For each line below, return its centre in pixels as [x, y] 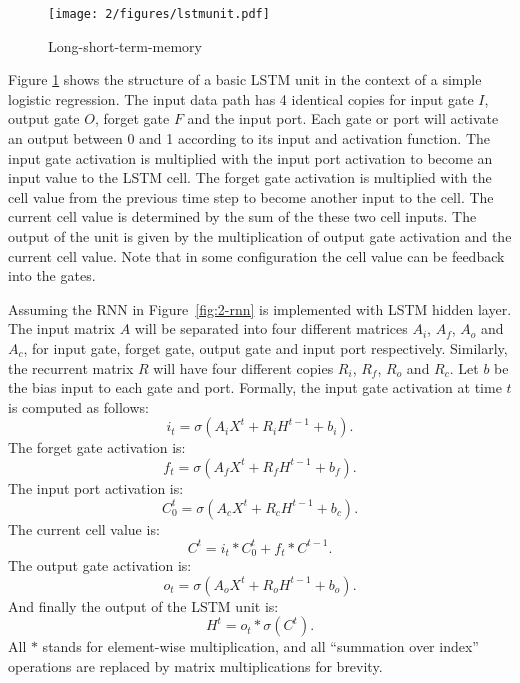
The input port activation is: [96, 487]
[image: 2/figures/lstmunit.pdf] [159, 14]
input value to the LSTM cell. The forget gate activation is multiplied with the [250, 177]
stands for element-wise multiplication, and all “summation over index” [260, 646]
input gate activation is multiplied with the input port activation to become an [250, 157]
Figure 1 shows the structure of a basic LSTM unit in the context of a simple [245, 79]
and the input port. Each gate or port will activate [343, 118]
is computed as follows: [78, 406]
